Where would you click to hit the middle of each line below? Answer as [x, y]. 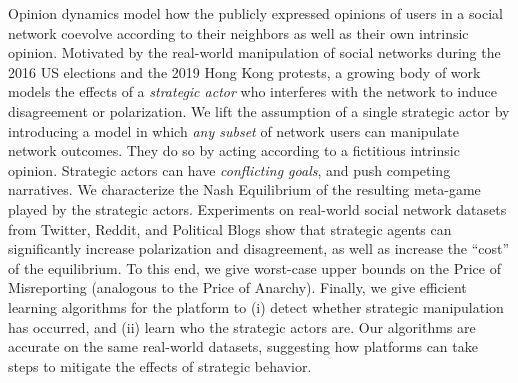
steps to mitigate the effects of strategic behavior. [160, 365]
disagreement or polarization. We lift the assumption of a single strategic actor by [259, 110]
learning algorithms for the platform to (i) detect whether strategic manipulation [256, 306]
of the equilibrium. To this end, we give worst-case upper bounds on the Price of [254, 267]
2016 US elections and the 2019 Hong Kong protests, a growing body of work [244, 71]
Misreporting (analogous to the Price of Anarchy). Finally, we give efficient [237, 287]
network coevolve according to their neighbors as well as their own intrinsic [238, 32]
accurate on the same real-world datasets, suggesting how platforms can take [243, 346]
